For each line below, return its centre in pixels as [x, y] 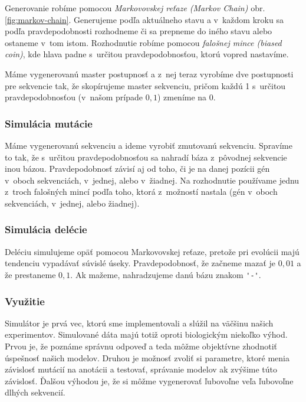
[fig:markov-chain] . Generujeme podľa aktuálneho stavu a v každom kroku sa [144, 19]
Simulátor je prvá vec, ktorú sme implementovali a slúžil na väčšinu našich [139, 323]
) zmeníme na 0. [186, 97]
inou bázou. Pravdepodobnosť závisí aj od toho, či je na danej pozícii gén [137, 169]
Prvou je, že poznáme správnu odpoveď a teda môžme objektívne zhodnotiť [141, 346]
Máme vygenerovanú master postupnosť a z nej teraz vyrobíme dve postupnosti [149, 73]
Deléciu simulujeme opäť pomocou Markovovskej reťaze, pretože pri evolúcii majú [152, 251]
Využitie [25, 301]
